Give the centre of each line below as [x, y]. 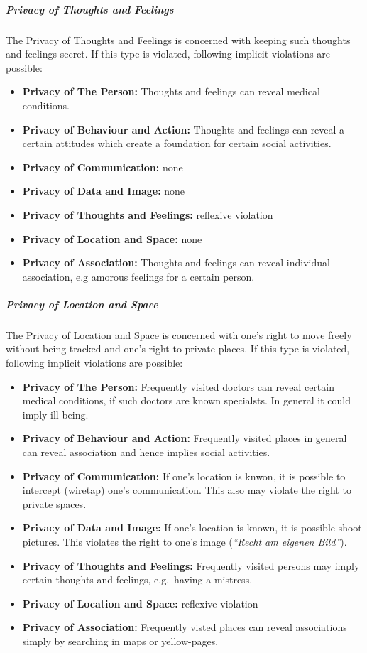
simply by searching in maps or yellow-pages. [120, 641]
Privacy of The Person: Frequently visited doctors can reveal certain [178, 386]
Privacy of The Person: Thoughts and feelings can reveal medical [171, 91]
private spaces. [54, 503]
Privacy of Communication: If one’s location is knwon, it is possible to [184, 476]
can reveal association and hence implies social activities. [146, 452]
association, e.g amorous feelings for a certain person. [138, 276]
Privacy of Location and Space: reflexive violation [140, 603]
